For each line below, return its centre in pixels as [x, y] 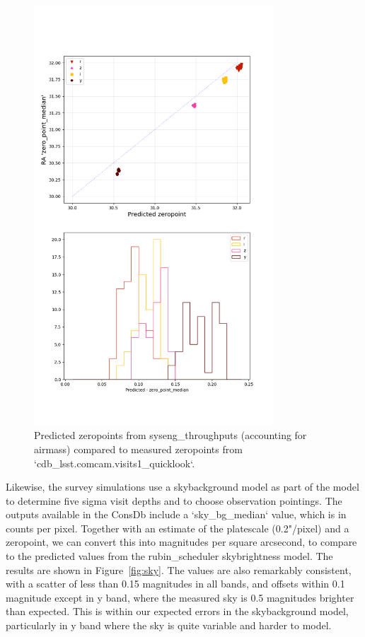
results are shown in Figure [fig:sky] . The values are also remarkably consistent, [179, 569]
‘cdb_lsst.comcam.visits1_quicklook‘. [115, 463]
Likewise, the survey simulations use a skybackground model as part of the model [182, 487]
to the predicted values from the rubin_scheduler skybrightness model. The [169, 556]
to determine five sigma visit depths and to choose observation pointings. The [174, 500]
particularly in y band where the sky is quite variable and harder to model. [169, 625]
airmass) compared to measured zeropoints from [138, 449]
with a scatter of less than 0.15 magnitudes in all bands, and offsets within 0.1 [175, 584]
